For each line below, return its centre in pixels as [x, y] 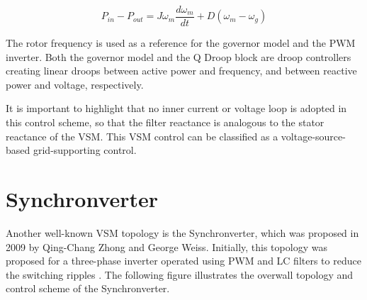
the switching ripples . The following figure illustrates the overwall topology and [180, 274]
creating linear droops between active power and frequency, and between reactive [181, 71]
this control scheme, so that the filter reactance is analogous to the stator [165, 122]
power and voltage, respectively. [75, 84]
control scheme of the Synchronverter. [88, 288]
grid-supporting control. [85, 150]
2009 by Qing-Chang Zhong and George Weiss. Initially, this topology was [166, 246]
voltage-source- [313, 136]
